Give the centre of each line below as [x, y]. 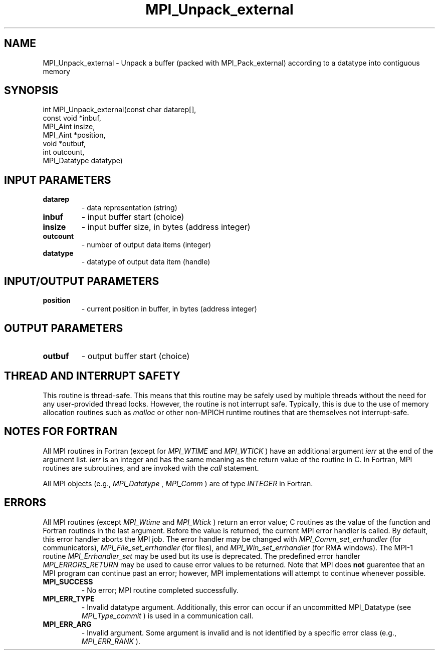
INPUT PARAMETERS [58, 180]
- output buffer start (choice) [136, 356]
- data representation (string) [129, 208]
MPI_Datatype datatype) [83, 161]
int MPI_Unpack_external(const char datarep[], [120, 110]
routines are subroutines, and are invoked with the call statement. [151, 468]
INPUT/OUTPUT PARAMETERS [82, 281]
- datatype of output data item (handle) [146, 262]
